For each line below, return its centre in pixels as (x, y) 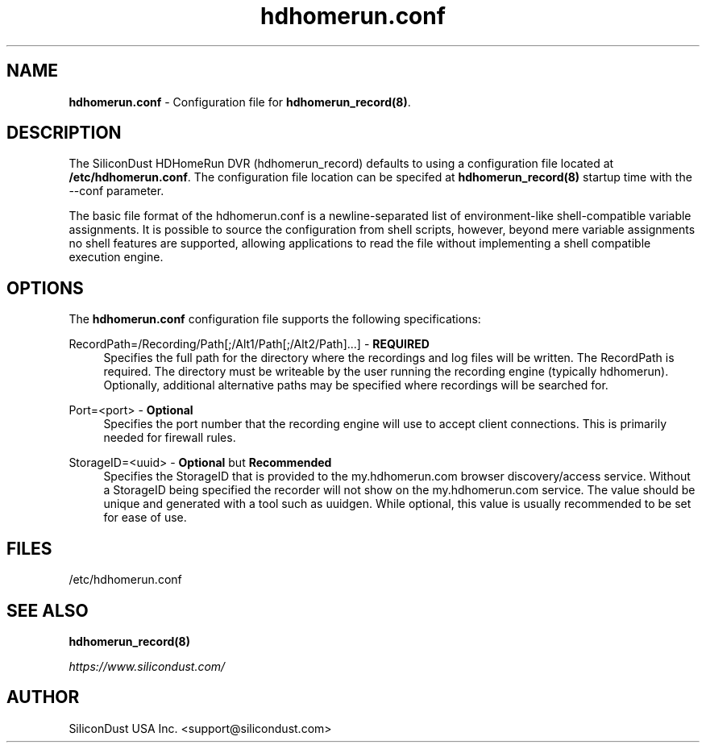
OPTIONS (45, 288)
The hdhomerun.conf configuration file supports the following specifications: (275, 319)
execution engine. (116, 257)
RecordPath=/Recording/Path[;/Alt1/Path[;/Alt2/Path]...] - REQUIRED (249, 344)
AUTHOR (43, 697)
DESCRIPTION (64, 133)
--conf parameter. (116, 191)
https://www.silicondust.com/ (147, 666)
